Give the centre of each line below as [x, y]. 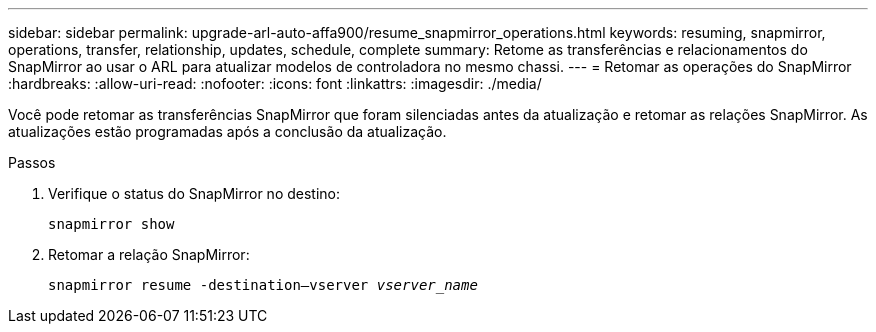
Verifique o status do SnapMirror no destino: [194, 193]
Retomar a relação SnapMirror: [149, 254]
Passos [32, 162]
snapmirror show [111, 224]
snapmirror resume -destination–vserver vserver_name [263, 285]
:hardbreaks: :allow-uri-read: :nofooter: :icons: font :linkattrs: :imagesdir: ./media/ [275, 83]
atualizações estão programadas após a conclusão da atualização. [227, 131]
